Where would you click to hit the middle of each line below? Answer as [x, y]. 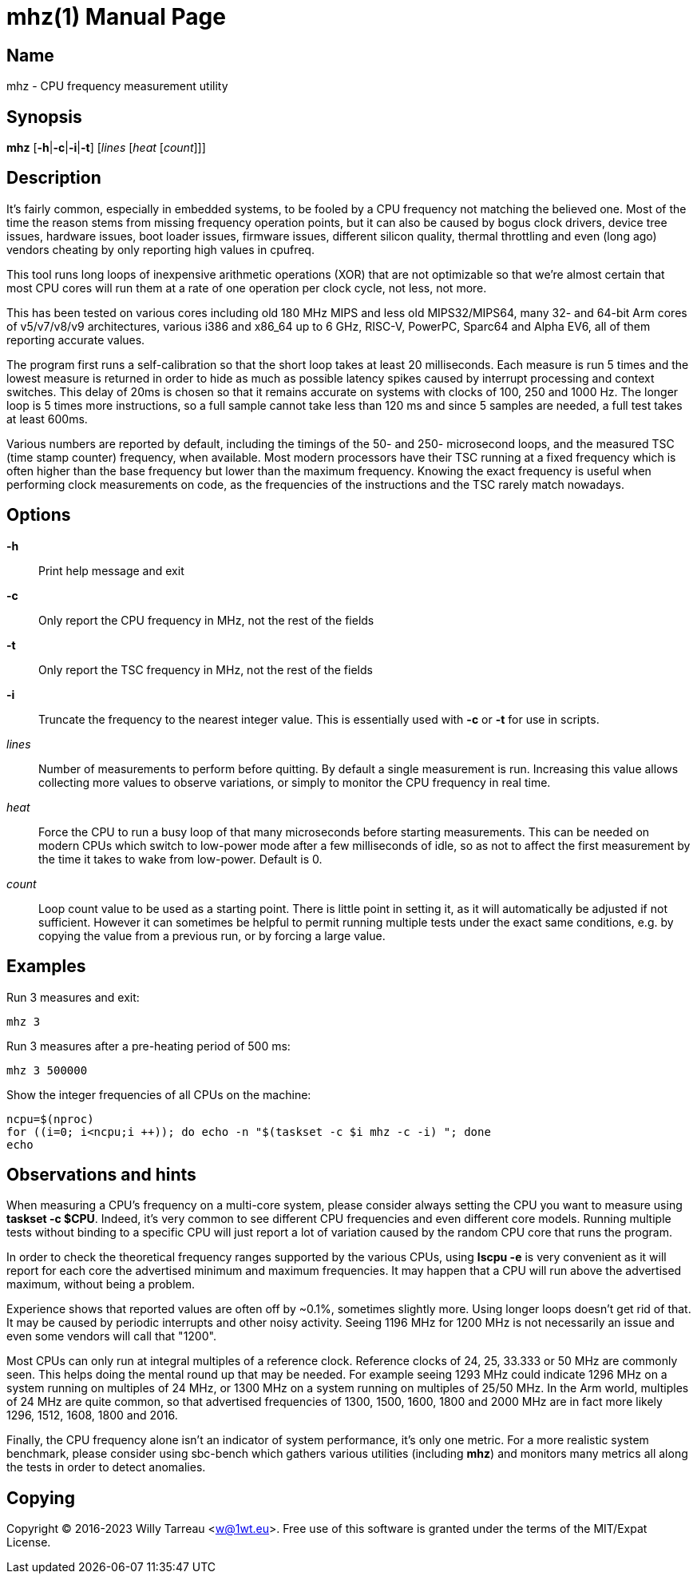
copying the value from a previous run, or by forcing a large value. [212, 935]
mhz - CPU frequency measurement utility [117, 86]
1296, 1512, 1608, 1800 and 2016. [92, 1415]
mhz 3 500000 [47, 1070]
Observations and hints [101, 1174]
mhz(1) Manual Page [116, 17]
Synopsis [44, 117]
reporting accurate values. [76, 339]
